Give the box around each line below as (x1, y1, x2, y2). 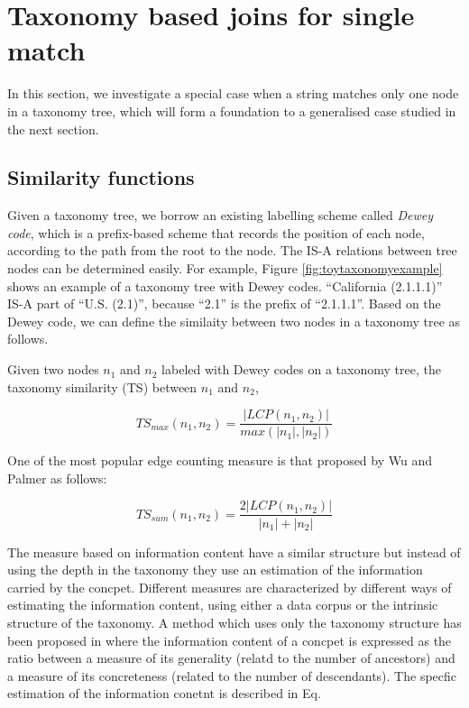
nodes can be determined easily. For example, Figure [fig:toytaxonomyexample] (7, 259, 443, 278)
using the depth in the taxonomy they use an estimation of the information (7, 560, 423, 579)
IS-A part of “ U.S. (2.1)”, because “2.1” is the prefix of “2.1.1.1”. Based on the (7, 294, 441, 313)
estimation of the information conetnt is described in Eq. (7, 684, 321, 703)
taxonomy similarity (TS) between (7, 377, 198, 396)
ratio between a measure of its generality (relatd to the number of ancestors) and (7, 648, 455, 667)
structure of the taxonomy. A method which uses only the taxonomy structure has (7, 612, 462, 631)
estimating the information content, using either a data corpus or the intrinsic (7, 595, 438, 614)
